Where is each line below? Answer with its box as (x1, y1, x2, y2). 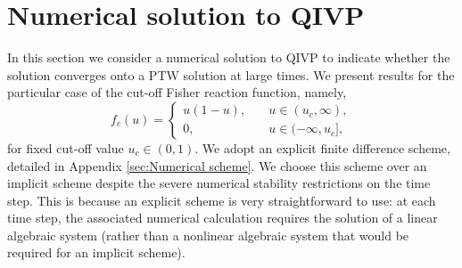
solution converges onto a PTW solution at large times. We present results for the (7, 65, 455, 84)
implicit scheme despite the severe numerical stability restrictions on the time (7, 174, 431, 192)
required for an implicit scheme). (7, 243, 186, 262)
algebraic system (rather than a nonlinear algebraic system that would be (7, 225, 409, 244)
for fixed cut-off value (7, 138, 124, 157)
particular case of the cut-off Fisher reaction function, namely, (7, 83, 347, 102)
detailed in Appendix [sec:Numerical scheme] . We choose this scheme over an (7, 156, 427, 175)
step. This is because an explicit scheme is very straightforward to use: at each (7, 191, 436, 209)
